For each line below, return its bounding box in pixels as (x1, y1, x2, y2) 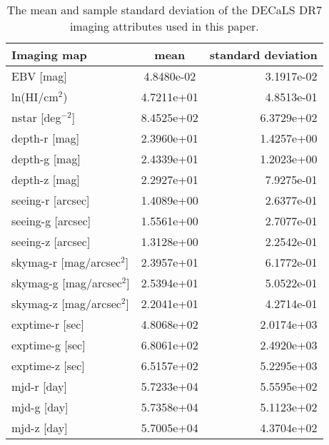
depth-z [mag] (11, 171, 81, 188)
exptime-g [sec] (11, 337, 86, 353)
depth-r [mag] (11, 130, 80, 146)
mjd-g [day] (11, 399, 69, 415)
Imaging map (11, 46, 87, 63)
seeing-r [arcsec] (11, 192, 90, 208)
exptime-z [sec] (11, 357, 85, 374)
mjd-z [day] (11, 419, 68, 436)
